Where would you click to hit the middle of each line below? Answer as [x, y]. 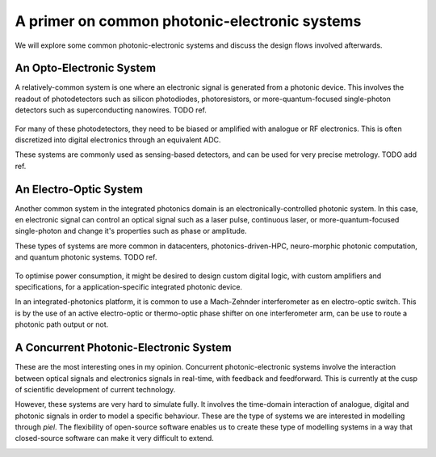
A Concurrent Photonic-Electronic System [123, 348]
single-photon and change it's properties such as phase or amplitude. [131, 231]
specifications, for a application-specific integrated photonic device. [128, 287]
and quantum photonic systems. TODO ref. [86, 257]
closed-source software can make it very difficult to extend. [114, 438]
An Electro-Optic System [79, 189]
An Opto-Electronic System [86, 68]
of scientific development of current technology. [95, 389]
